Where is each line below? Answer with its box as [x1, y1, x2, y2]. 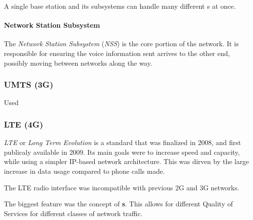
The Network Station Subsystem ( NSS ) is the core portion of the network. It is [4, 38, 239, 49]
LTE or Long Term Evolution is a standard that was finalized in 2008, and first [4, 137, 241, 147]
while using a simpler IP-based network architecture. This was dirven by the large [4, 156, 249, 166]
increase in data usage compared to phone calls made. [4, 165, 165, 176]
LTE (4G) [4, 118, 43, 130]
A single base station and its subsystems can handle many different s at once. [4, 1, 236, 11]
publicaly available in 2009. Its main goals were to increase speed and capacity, [4, 147, 240, 157]
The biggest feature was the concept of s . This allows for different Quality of [4, 199, 233, 209]
